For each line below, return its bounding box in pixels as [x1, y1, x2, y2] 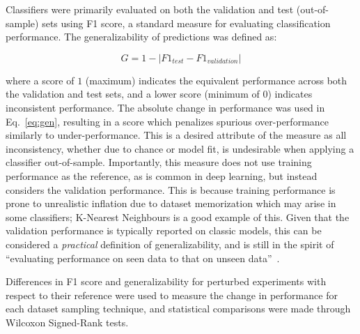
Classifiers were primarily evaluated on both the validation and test [6, 2, 294, 16]
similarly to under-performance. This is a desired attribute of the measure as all [6, 128, 347, 142]
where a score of [6, 73, 75, 87]
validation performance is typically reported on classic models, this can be [6, 223, 322, 238]
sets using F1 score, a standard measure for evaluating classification [42, 15, 331, 30]
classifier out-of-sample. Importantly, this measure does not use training [6, 155, 312, 169]
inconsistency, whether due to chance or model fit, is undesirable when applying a [6, 141, 354, 155]
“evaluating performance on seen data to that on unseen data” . [6, 250, 280, 265]
